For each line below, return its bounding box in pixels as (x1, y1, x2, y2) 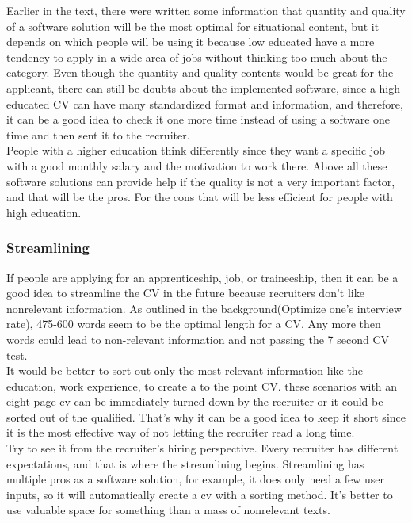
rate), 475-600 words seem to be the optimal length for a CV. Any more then (6, 315, 381, 332)
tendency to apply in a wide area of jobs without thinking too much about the (6, 48, 387, 65)
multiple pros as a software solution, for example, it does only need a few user (6, 471, 384, 487)
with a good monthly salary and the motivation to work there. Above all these (6, 157, 387, 174)
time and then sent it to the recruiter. (6, 126, 190, 143)
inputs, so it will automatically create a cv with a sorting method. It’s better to (6, 486, 393, 502)
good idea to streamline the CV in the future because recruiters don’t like (6, 284, 364, 301)
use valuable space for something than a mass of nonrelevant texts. (6, 502, 330, 518)
